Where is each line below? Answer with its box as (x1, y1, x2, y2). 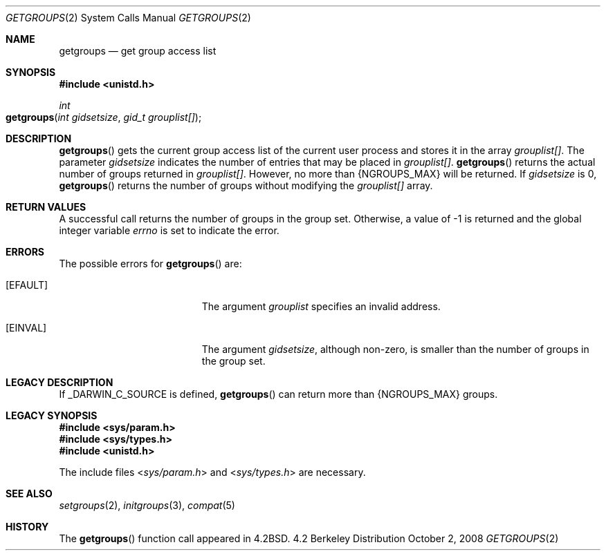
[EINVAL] (6, 322, 47, 334)
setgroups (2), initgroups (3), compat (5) (59, 499, 235, 511)
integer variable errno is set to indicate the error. (59, 224, 279, 236)
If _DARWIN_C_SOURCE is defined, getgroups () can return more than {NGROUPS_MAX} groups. (59, 388, 498, 400)
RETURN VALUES (6, 201, 86, 213)
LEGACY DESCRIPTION (6, 376, 113, 388)
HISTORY (6, 521, 49, 533)
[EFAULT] (6, 279, 48, 291)
